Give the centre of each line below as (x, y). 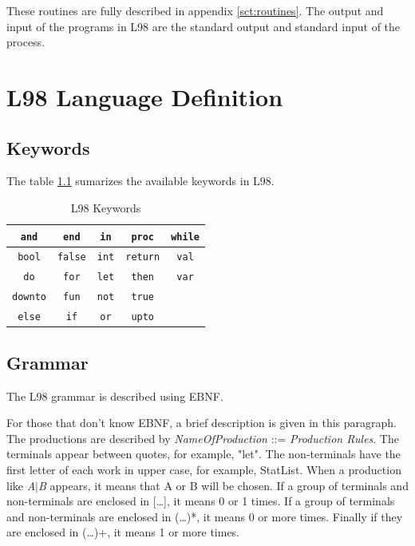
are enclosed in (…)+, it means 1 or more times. (123, 532)
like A (21, 485)
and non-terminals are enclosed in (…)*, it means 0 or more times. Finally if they (205, 516)
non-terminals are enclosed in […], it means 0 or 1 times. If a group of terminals (201, 501)
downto (29, 297)
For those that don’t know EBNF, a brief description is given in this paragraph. (202, 423)
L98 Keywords (106, 207)
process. (26, 42)
